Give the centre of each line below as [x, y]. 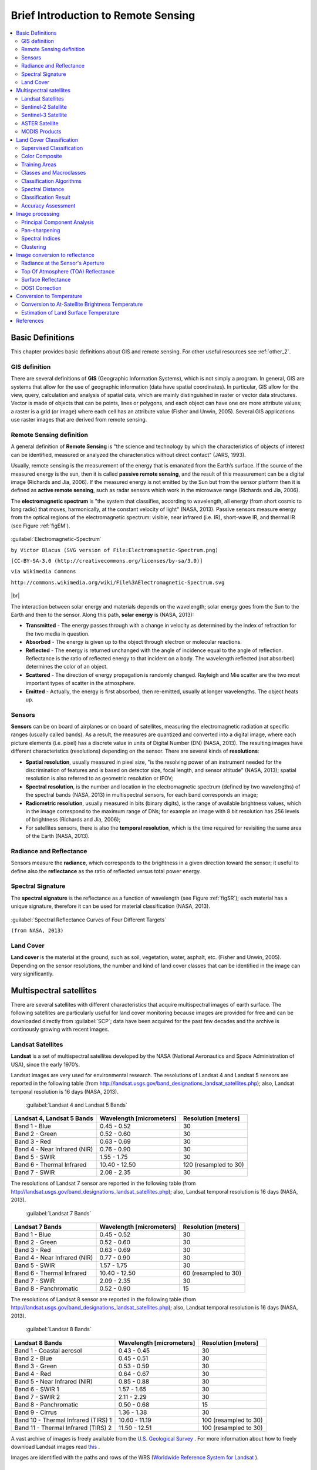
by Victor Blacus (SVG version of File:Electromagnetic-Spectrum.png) [114, 550]
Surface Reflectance [46, 280]
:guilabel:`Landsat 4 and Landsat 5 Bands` [76, 1105]
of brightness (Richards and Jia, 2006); [73, 820]
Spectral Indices [41, 239]
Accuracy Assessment [48, 205]
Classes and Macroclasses [54, 173]
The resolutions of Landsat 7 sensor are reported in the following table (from [103, 1183]
